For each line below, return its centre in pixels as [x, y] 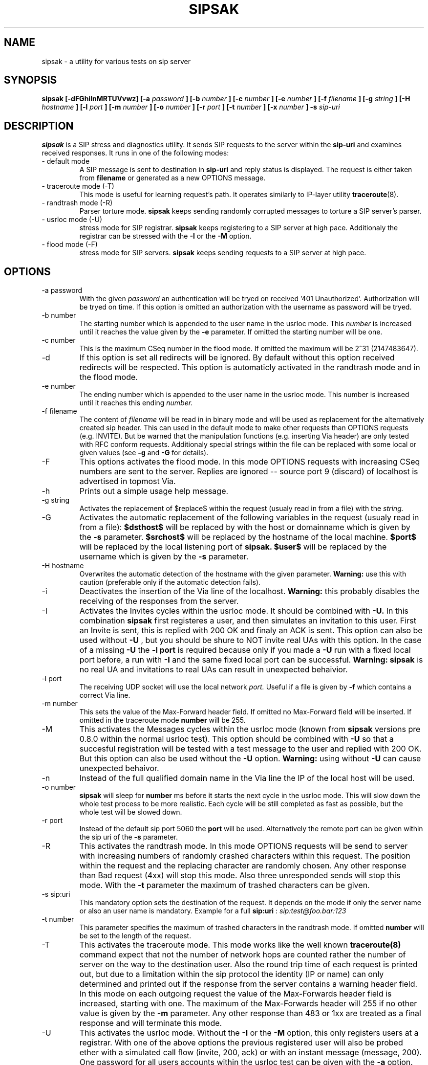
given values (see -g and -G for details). [144, 453]
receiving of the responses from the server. [159, 601]
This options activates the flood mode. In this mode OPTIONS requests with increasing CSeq [250, 462]
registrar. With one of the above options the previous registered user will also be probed [241, 1043]
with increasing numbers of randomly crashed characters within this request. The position [245, 856]
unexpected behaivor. [119, 768]
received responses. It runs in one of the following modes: [135, 153]
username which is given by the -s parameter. [164, 557]
